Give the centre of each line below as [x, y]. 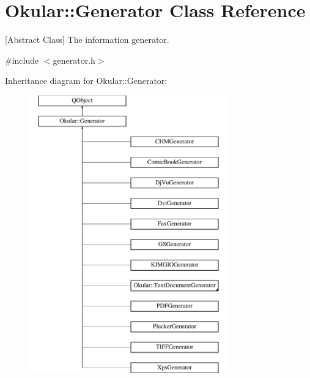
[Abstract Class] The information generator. [87, 40]
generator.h [74, 60]
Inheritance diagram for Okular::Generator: [86, 81]
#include [22, 60]
